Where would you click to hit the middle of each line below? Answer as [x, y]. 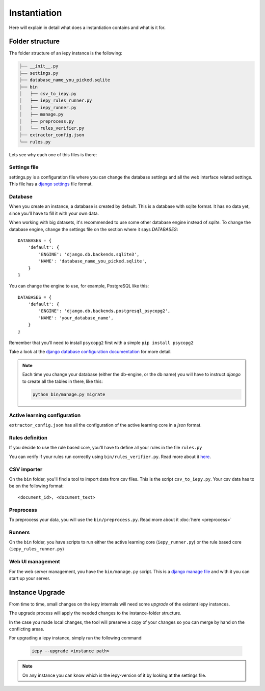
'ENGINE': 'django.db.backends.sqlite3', [89, 254]
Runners [19, 532]
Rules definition [28, 438]
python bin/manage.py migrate [69, 394]
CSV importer [26, 469]
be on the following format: [36, 486]
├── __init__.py [39, 66]
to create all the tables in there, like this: [63, 381]
